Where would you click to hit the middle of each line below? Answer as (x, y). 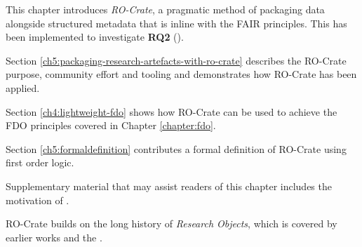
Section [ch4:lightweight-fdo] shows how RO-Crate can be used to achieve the (172, 111)
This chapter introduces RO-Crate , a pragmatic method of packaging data (165, 9)
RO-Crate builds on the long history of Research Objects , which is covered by (172, 223)
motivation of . (38, 200)
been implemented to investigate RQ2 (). (95, 37)
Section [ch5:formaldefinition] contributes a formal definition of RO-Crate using (176, 148)
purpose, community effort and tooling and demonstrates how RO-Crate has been (181, 74)
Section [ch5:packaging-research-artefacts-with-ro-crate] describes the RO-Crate (176, 60)
